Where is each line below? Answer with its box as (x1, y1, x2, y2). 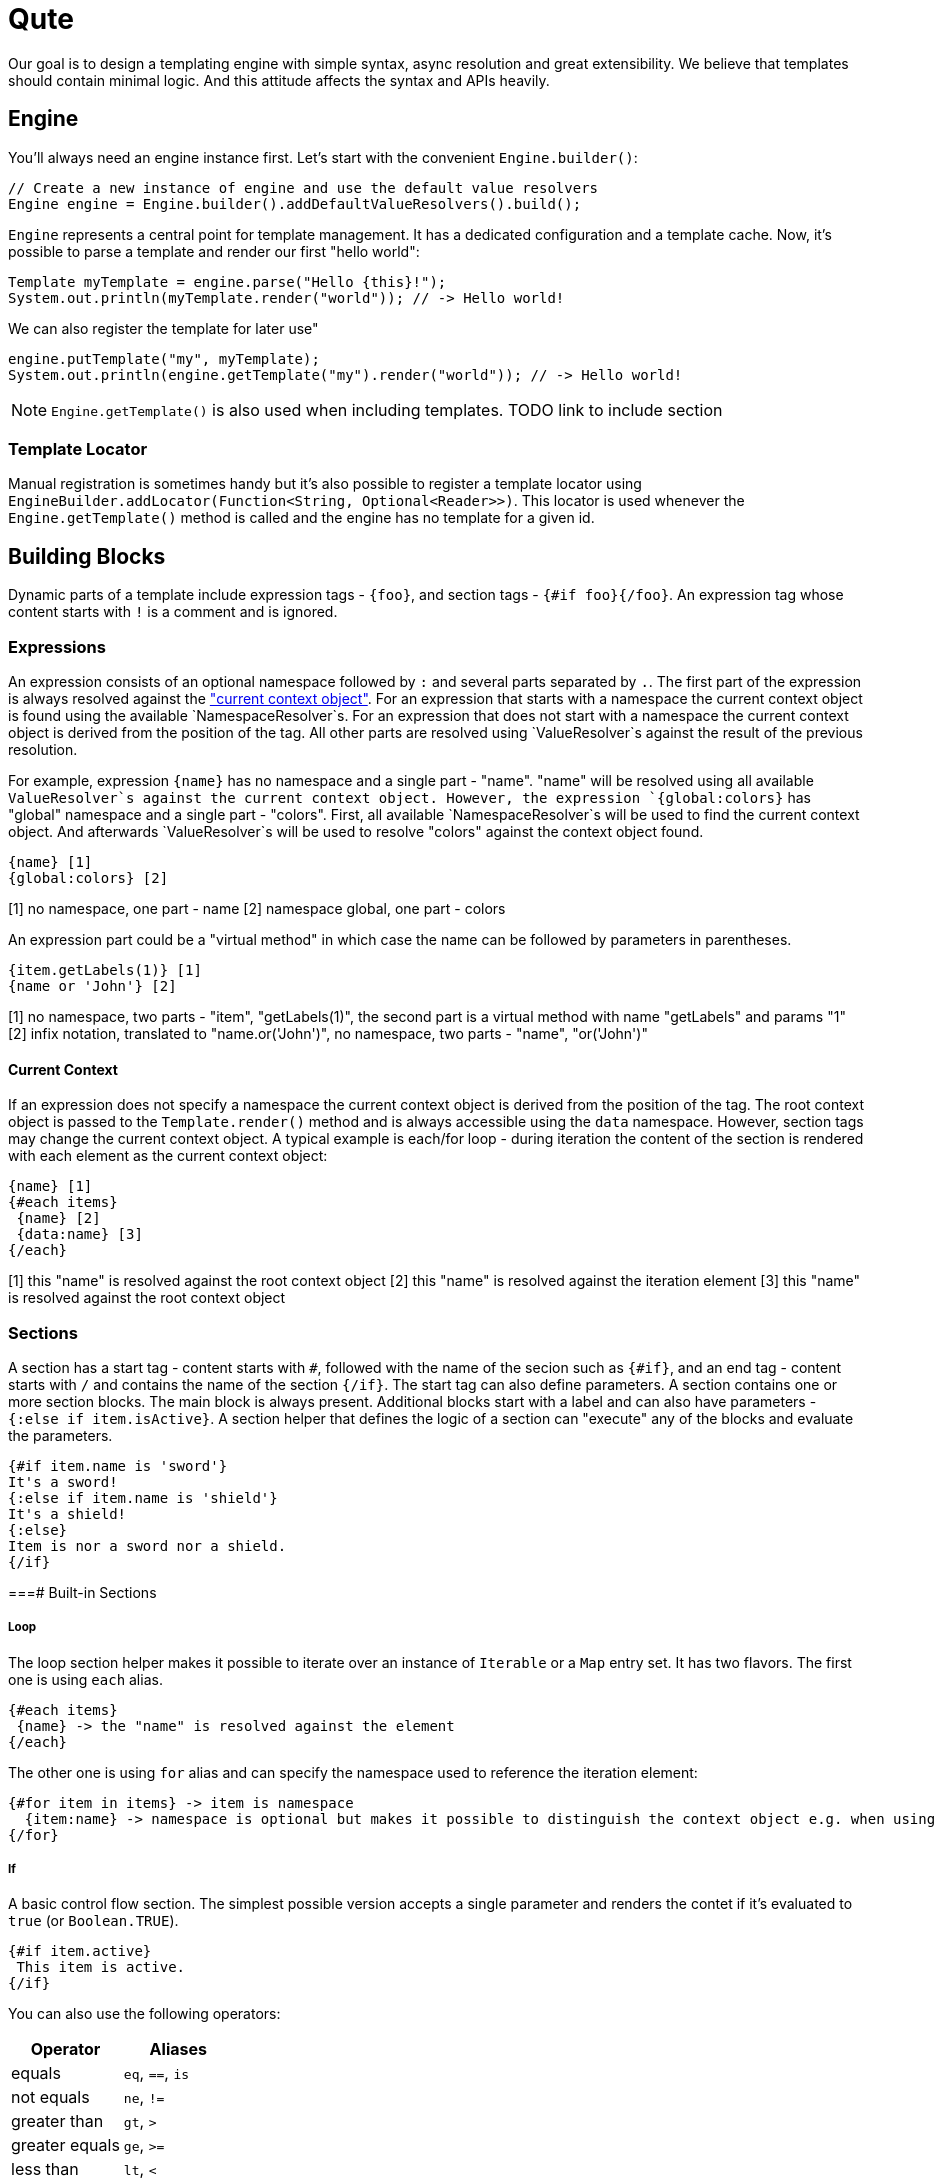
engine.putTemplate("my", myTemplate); (8, 350, 320, 367)
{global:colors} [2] (8, 869, 169, 886)
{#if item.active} (8, 1943, 152, 1960)
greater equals (11, 2135, 120, 2156)
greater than (11, 2111, 104, 2132)
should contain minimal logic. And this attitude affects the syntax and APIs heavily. (8, 71, 550, 89)
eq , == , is (123, 2063, 190, 2084)
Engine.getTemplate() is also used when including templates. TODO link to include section (51, 399, 723, 420)
